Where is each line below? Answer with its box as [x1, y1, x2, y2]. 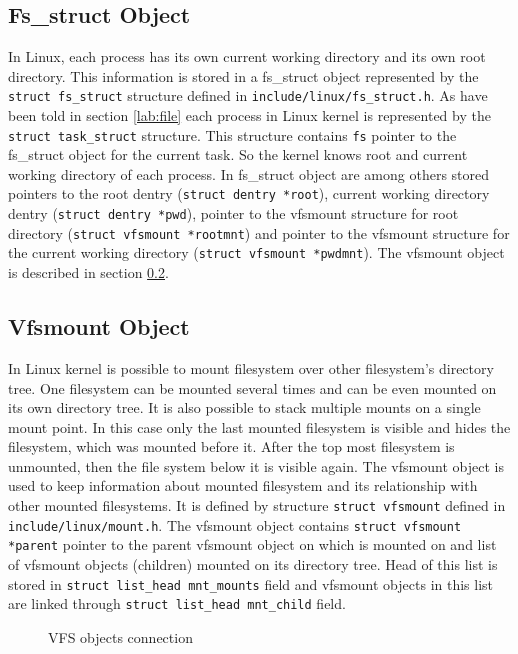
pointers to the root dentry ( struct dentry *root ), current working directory [8, 183, 490, 204]
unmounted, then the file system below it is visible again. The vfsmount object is [8, 455, 504, 476]
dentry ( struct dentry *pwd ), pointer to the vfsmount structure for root [8, 203, 459, 224]
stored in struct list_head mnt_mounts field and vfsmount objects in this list [8, 573, 494, 594]
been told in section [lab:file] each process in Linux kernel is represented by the [8, 105, 491, 126]
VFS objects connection [48, 626, 193, 647]
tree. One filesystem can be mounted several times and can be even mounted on [8, 377, 497, 398]
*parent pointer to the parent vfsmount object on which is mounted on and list [8, 534, 497, 555]
